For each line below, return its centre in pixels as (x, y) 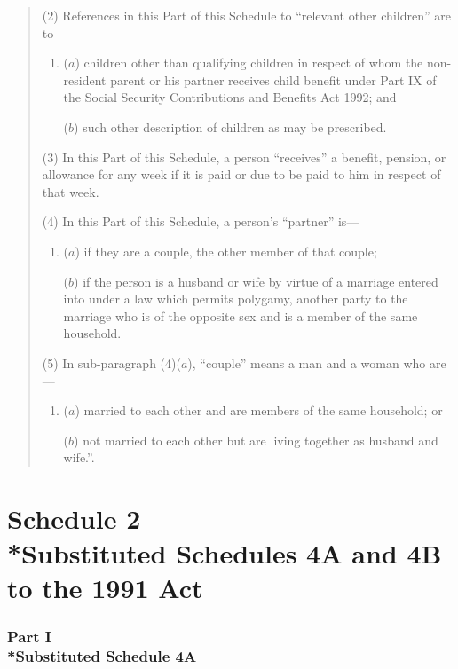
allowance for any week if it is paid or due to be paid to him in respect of (241, 174)
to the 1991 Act (105, 588)
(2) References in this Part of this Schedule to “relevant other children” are (246, 15)
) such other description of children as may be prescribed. (230, 126)
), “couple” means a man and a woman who (307, 362)
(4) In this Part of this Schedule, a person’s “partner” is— (201, 221)
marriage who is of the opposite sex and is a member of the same (241, 315)
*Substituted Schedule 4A (102, 656)
